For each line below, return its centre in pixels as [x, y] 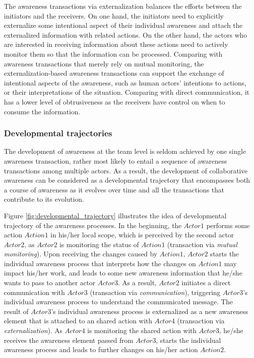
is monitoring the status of [99, 244]
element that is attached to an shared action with [78, 321]
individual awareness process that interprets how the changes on [100, 263]
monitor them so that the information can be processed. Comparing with [113, 53]
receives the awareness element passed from [69, 340]
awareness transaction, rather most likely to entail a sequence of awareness [116, 160]
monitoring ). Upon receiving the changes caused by [81, 254]
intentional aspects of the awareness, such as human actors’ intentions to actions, [125, 82]
